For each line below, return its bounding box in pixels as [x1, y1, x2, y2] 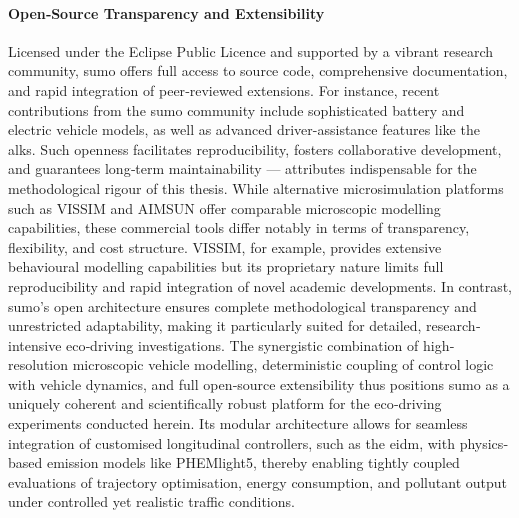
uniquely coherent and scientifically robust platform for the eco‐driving [8, 393, 442, 414]
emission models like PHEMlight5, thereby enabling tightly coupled [46, 452, 460, 473]
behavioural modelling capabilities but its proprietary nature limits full [8, 256, 444, 277]
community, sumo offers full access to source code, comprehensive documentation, [8, 60, 508, 81]
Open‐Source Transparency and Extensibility [8, 2, 325, 23]
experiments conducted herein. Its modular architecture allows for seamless [8, 413, 468, 434]
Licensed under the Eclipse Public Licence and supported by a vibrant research [8, 40, 494, 61]
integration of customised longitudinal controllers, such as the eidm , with [8, 432, 455, 453]
